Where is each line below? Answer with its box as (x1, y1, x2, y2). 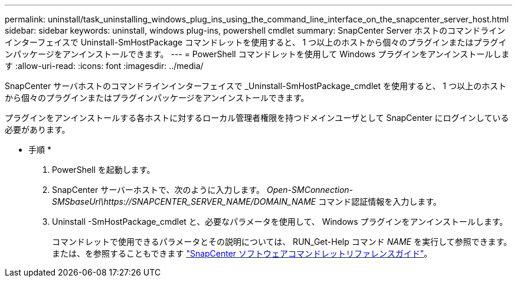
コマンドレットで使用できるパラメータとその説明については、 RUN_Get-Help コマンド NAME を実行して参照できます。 (52, 237, 512, 247)
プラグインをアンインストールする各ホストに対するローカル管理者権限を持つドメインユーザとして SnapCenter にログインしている (5, 113, 509, 123)
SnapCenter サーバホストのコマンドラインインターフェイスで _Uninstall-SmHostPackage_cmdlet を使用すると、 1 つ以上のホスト (5, 81, 506, 91)
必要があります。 (5, 124, 70, 135)
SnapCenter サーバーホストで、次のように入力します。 (52, 185, 265, 195)
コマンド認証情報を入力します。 (318, 196, 441, 206)
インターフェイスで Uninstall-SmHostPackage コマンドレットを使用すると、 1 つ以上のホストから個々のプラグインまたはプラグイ (5, 37, 507, 47)
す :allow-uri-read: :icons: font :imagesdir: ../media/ (5, 61, 204, 71)
